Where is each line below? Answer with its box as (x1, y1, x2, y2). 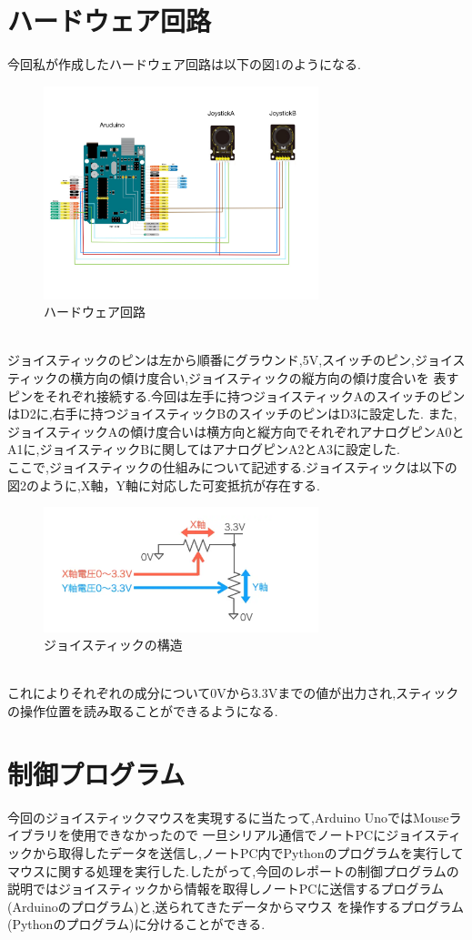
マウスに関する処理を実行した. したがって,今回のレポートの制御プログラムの (7, 861, 459, 880)
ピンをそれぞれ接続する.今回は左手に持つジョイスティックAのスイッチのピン (7, 386, 466, 405)
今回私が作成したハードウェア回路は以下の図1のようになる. (7, 55, 361, 74)
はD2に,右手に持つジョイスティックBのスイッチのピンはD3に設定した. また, (7, 404, 457, 423)
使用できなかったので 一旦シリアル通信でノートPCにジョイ (70, 825, 424, 844)
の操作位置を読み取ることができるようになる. (7, 702, 278, 720)
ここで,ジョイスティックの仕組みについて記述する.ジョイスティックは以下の (7, 457, 457, 476)
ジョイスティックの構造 (44, 635, 183, 654)
